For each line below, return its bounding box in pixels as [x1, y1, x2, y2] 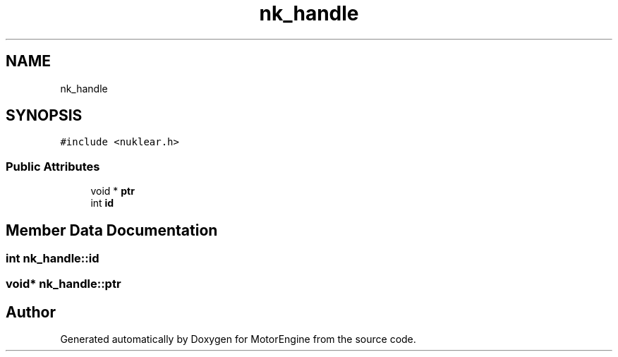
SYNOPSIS [6, 107, 83, 125]
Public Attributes [6, 159, 100, 174]
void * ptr [90, 185, 135, 198]
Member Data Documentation [6, 221, 218, 239]
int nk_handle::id [6, 251, 99, 266]
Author [6, 303, 56, 321]
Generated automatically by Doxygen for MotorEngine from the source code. [60, 333, 416, 346]
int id [90, 197, 114, 210]
